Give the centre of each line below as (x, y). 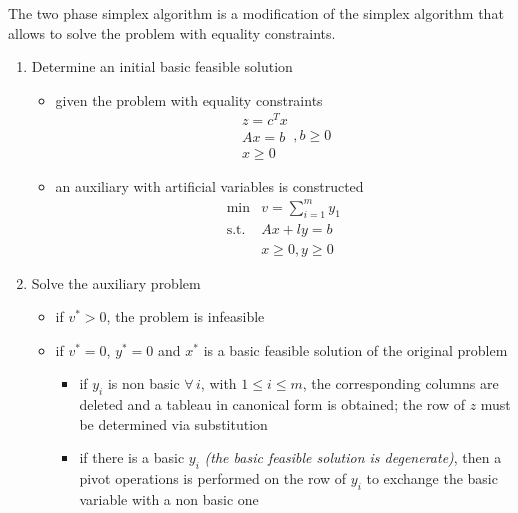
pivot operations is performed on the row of (213, 478)
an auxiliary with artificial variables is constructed (209, 185)
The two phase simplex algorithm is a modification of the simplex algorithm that (256, 13)
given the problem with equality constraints (189, 99)
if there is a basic (132, 457)
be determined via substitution (173, 423)
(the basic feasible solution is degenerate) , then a (353, 457)
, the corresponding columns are (400, 383)
